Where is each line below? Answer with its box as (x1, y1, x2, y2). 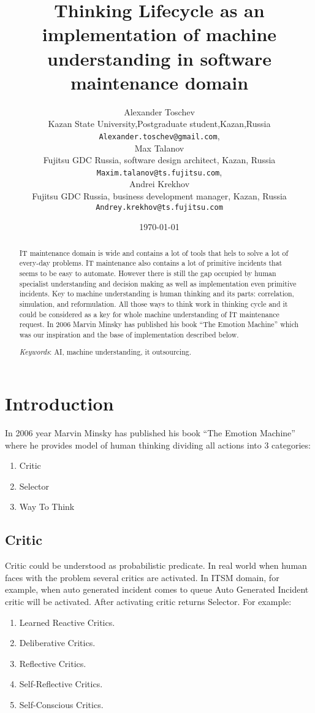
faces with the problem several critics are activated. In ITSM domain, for (5, 571, 279, 584)
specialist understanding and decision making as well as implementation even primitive (19, 278, 297, 288)
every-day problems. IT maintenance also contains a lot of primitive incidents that (19, 258, 283, 268)
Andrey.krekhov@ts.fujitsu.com (96, 202, 223, 212)
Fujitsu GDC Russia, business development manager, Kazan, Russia (32, 189, 287, 202)
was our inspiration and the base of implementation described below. (19, 329, 239, 339)
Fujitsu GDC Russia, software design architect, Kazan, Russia (43, 153, 276, 166)
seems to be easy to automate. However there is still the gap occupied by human (19, 268, 276, 278)
